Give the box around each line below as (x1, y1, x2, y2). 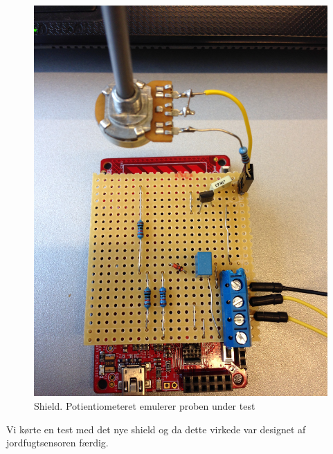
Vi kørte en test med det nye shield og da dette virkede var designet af (6, 422, 306, 436)
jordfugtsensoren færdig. (6, 435, 109, 450)
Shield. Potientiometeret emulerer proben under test (34, 398, 255, 413)
